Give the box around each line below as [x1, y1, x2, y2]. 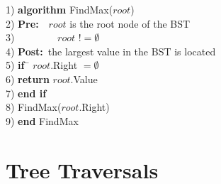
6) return [6, 71, 50, 86]
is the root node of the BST [69, 16, 191, 31]
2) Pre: [6, 16, 39, 31]
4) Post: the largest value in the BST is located [6, 43, 216, 58]
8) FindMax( [6, 99, 62, 114]
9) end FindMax [6, 113, 79, 128]
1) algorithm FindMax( [6, 2, 113, 16]
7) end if [6, 85, 47, 100]
